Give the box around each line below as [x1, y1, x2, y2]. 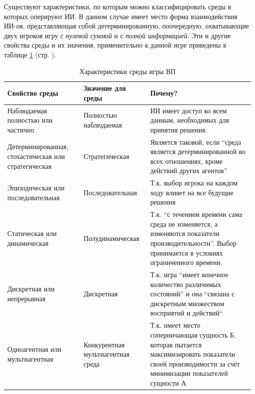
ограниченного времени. [150, 257, 223, 267]
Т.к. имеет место [150, 320, 201, 330]
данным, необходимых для [150, 115, 229, 125]
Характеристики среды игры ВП [79, 66, 176, 76]
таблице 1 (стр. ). [4, 49, 56, 59]
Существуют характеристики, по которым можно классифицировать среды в [4, 1, 231, 11]
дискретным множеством [150, 298, 225, 308]
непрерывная [7, 293, 46, 304]
